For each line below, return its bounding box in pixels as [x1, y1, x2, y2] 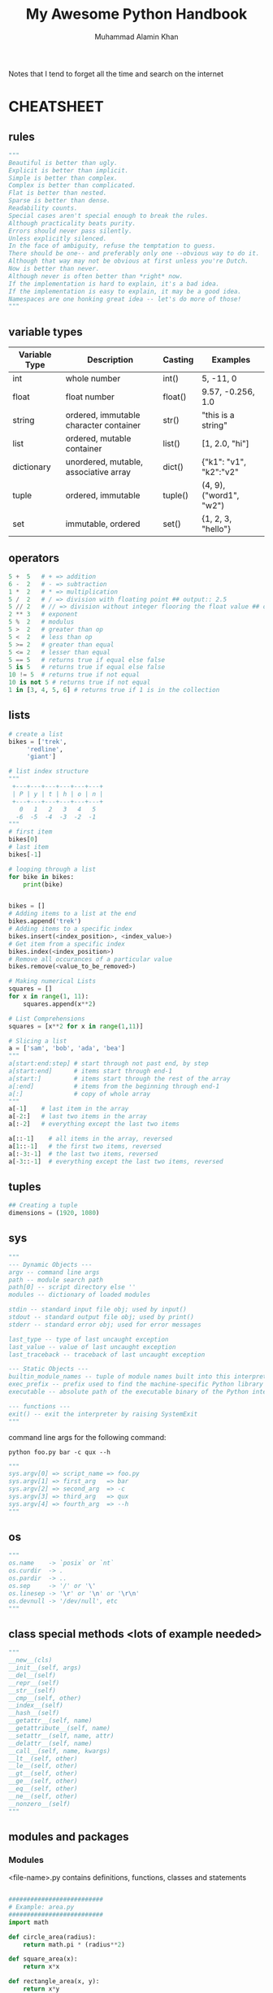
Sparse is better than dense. [8, 197, 111, 205]
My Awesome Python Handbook [25, 5, 248, 24]
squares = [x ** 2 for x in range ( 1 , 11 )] [8, 1022, 144, 1030]
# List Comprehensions [8, 1014, 85, 1023]
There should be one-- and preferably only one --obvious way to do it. [8, 250, 260, 258]
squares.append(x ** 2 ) [23, 999, 96, 1008]
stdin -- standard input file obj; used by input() [8, 1306, 187, 1314]
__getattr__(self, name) [8, 1717, 93, 1725]
